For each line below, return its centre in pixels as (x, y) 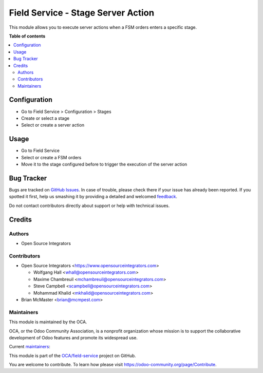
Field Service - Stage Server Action (82, 13)
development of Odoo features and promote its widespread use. (73, 337)
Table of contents (27, 36)
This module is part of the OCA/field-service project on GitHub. (73, 355)
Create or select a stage (45, 118)
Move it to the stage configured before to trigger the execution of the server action (104, 164)
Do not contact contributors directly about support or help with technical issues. (89, 205)
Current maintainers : (30, 347)
